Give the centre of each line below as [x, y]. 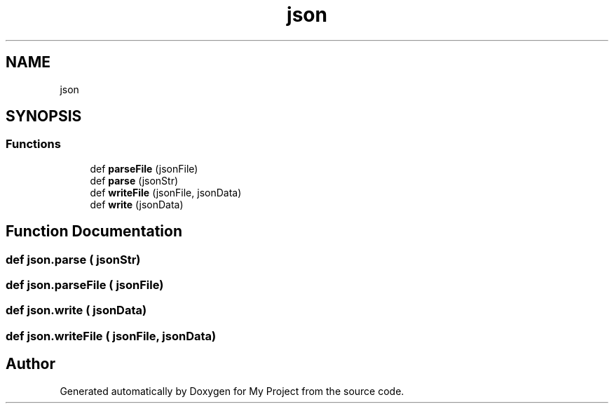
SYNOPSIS [44, 116]
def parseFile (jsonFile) [144, 168]
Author [30, 364]
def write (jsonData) [137, 204]
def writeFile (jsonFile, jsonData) [166, 192]
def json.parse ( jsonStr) [73, 259]
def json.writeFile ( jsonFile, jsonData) [111, 336]
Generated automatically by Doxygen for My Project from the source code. [232, 391]
